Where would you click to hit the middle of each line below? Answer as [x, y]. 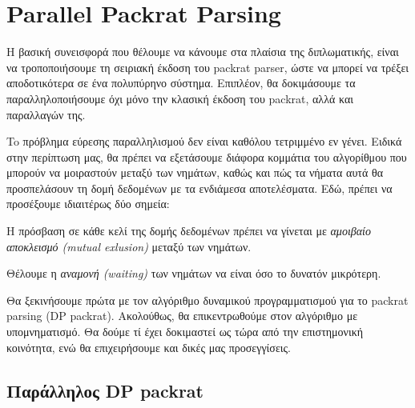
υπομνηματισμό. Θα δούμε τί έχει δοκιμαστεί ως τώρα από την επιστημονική [185, 332]
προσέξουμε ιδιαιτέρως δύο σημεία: [88, 204]
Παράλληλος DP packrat [105, 390]
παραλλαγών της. [46, 114]
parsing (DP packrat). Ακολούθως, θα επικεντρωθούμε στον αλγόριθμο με [182, 316]
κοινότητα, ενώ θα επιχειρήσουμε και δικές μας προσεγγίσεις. [149, 347]
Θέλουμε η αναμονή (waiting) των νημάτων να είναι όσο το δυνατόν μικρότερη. [194, 273]
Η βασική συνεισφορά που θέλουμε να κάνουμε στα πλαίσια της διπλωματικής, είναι [203, 52]
